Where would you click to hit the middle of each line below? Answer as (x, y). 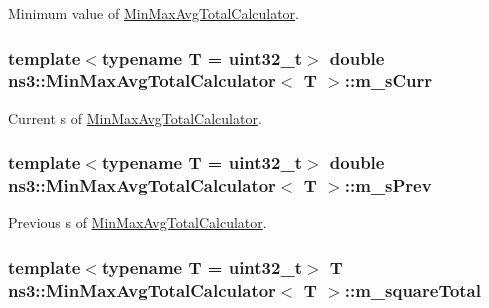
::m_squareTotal (412, 289)
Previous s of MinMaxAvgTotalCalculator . (137, 222)
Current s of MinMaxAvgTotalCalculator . (135, 117)
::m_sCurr (388, 80)
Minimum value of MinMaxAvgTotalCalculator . (154, 13)
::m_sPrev (388, 185)
